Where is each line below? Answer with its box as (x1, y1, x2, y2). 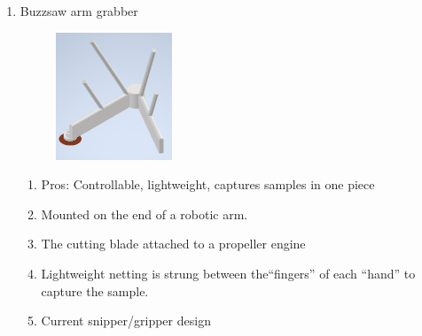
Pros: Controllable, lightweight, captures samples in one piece (41, 175, 375, 194)
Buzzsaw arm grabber (20, 2, 138, 19)
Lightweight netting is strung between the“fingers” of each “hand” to (41, 263, 416, 282)
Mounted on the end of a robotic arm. (41, 204, 248, 223)
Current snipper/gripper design (41, 311, 211, 330)
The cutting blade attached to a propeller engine (41, 234, 306, 253)
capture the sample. (41, 281, 149, 300)
